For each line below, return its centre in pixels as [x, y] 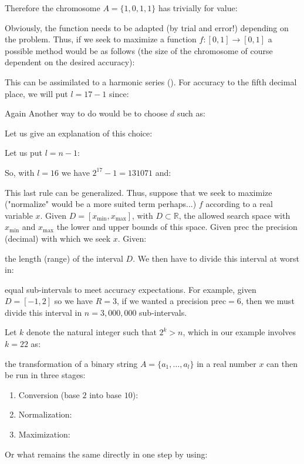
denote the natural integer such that [92, 332]
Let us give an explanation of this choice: [79, 133]
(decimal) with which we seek [58, 238]
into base [106, 394]
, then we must [268, 301]
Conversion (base [49, 394]
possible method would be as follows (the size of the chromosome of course [139, 50]
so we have [74, 301]
